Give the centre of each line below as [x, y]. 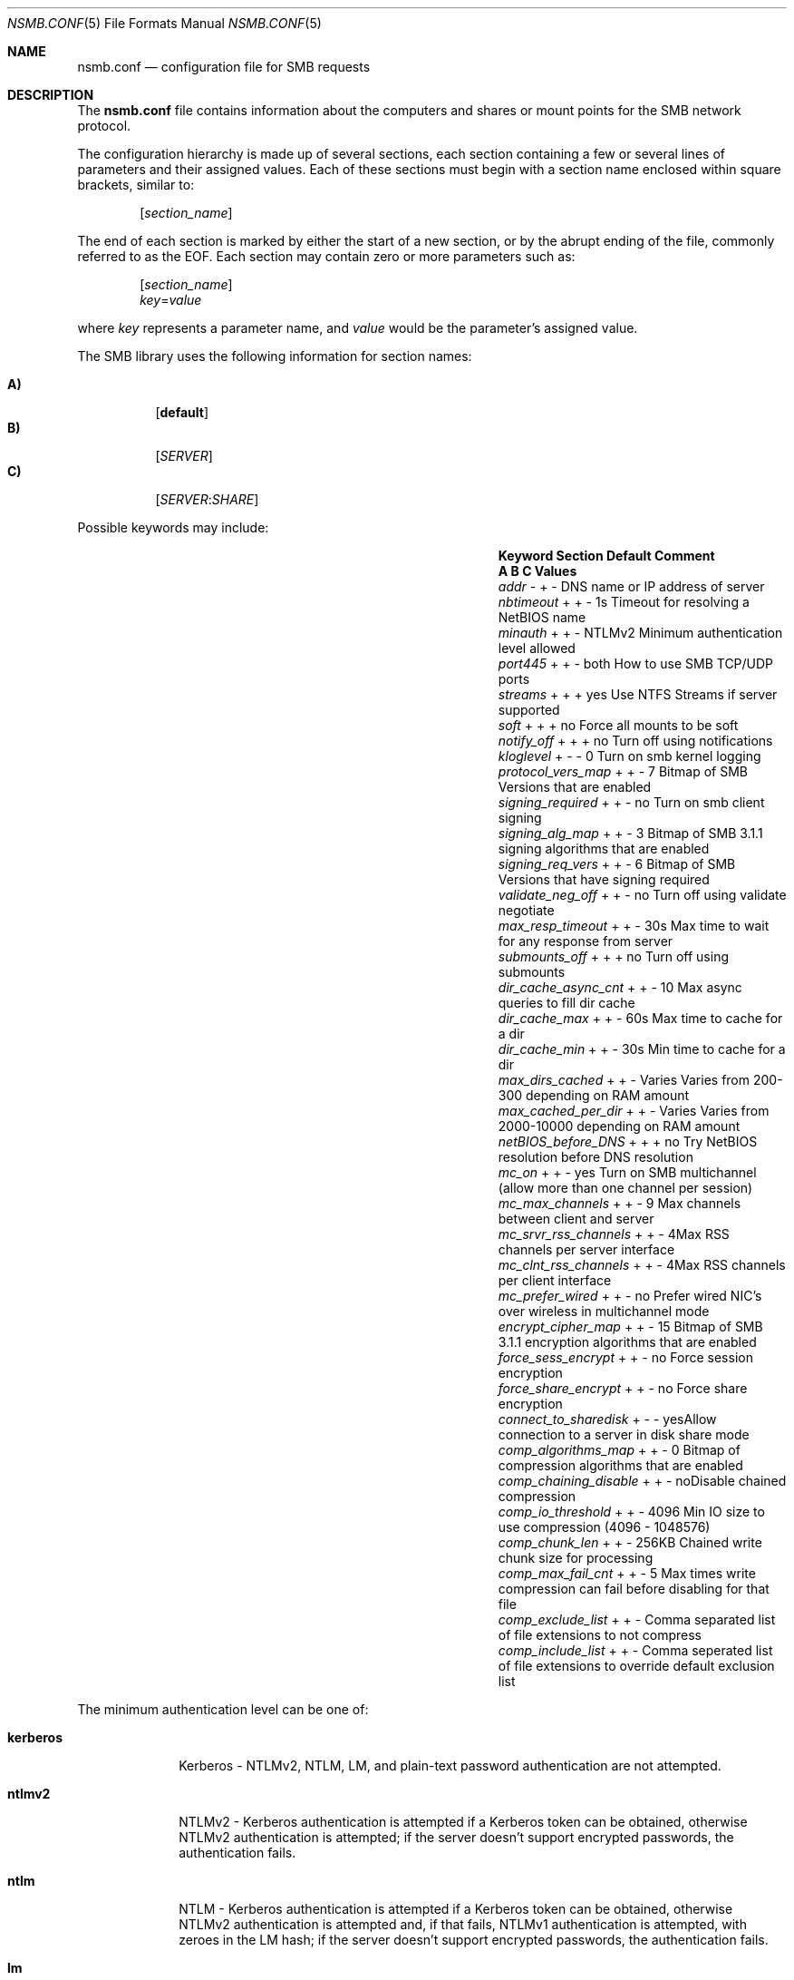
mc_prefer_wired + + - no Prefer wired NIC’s [630, 1296]
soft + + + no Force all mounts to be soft [618, 725]
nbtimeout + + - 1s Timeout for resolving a [624, 602]
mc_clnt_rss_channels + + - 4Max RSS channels [642, 1265]
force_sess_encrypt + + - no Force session [625, 1357]
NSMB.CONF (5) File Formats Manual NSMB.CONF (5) [165, 23]
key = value [171, 300]
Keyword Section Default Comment [606, 556]
